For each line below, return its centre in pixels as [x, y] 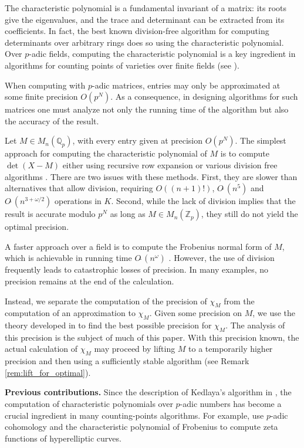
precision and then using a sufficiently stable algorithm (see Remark [127, 361]
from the [239, 301]
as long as [128, 214]
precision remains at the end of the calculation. [89, 281]
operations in [78, 201]
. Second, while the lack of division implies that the [203, 201]
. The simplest [261, 140]
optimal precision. [37, 227]
